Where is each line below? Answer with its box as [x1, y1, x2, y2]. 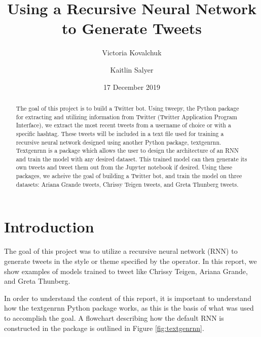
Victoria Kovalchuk [102, 47, 162, 58]
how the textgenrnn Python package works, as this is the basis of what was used [4, 302, 254, 313]
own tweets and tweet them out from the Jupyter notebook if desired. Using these [16, 163, 233, 172]
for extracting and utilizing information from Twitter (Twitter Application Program [16, 112, 237, 121]
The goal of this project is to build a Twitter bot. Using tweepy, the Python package [16, 104, 239, 112]
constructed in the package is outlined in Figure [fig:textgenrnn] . [4, 322, 204, 333]
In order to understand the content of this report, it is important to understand [4, 292, 251, 303]
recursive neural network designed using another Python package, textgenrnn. [16, 138, 221, 146]
